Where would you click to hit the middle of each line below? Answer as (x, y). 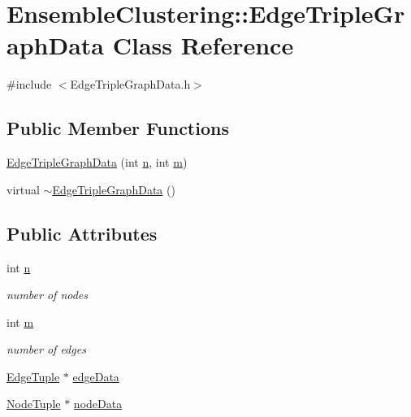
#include (29, 84)
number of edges (46, 349)
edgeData (96, 376)
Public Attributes (82, 233)
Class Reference (203, 45)
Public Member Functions (118, 128)
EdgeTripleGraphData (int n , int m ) (97, 162)
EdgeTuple (33, 376)
